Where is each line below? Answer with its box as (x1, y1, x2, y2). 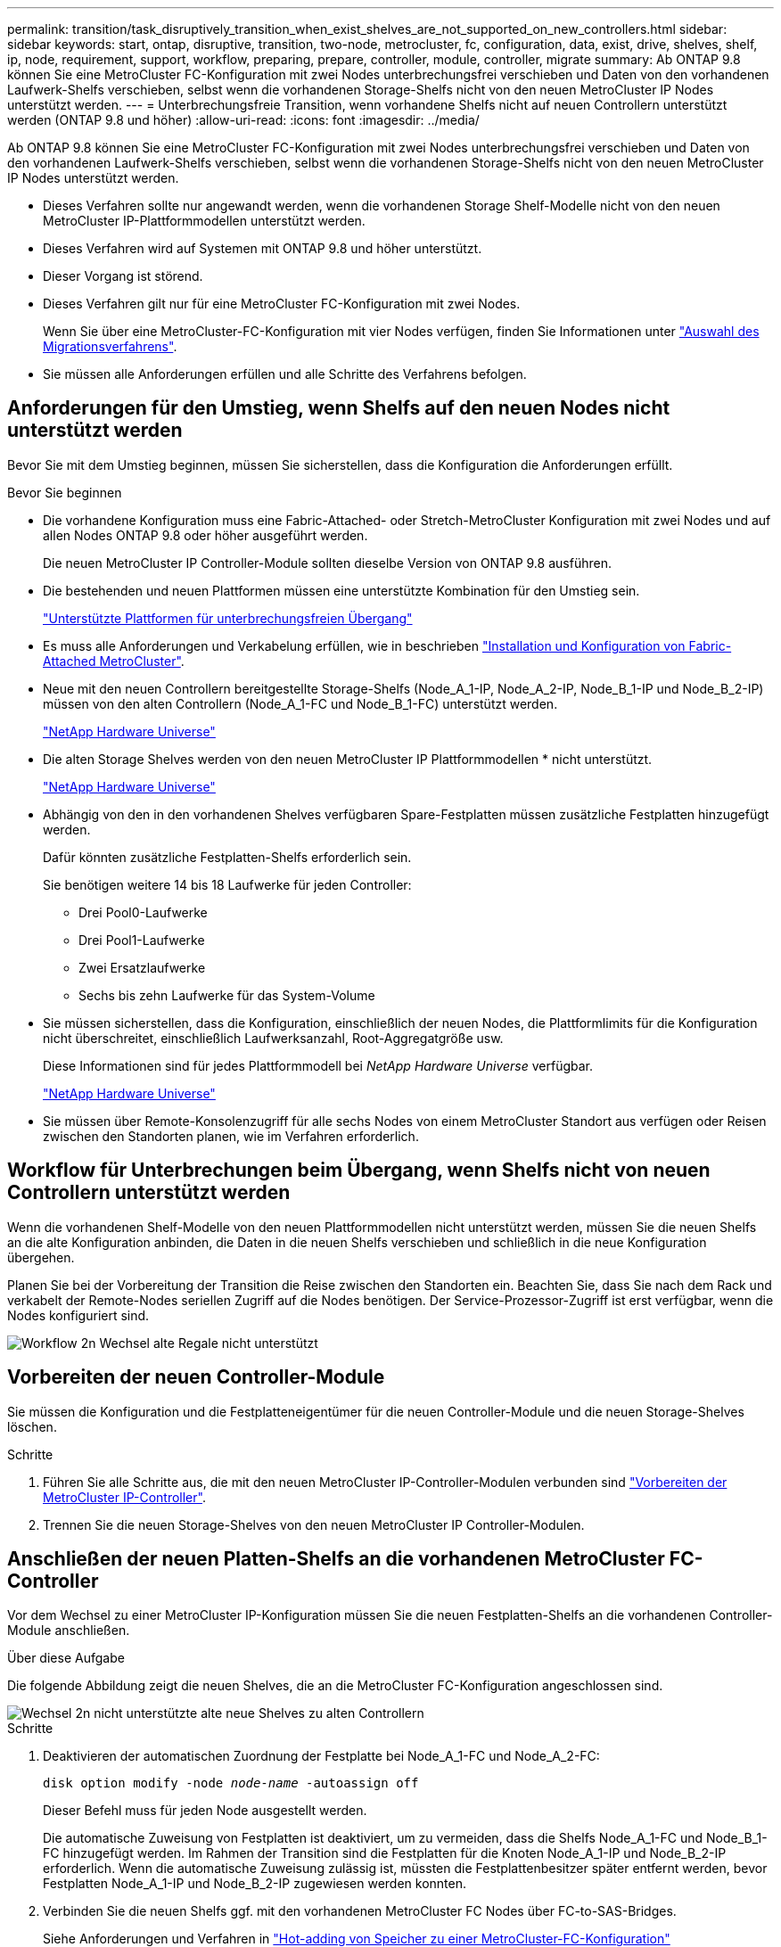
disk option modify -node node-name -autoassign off (43, 1776, 419, 1791)
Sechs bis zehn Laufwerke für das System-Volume (78, 987, 375, 1003)
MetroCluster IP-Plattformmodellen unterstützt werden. (43, 213, 366, 228)
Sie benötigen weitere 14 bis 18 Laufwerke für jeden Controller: (43, 876, 412, 892)
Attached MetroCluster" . (43, 653, 185, 669)
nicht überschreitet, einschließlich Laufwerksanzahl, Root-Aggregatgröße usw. (43, 1030, 504, 1046)
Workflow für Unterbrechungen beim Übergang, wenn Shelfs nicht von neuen (7, 1159, 711, 1182)
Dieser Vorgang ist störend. (43, 268, 203, 283)
